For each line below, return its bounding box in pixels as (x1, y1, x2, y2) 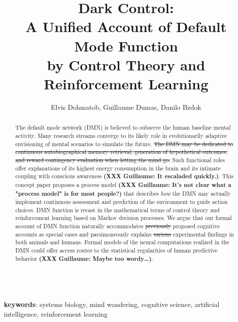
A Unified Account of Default (25, 17, 227, 36)
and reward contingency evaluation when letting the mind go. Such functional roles (15, 155, 225, 164)
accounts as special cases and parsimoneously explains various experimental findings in (15, 230, 234, 238)
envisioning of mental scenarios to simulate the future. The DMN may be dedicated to (15, 139, 233, 148)
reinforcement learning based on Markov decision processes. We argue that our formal (15, 214, 232, 222)
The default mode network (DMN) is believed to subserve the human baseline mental (15, 123, 231, 132)
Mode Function (74, 35, 178, 55)
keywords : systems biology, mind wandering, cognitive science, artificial (4, 299, 220, 309)
